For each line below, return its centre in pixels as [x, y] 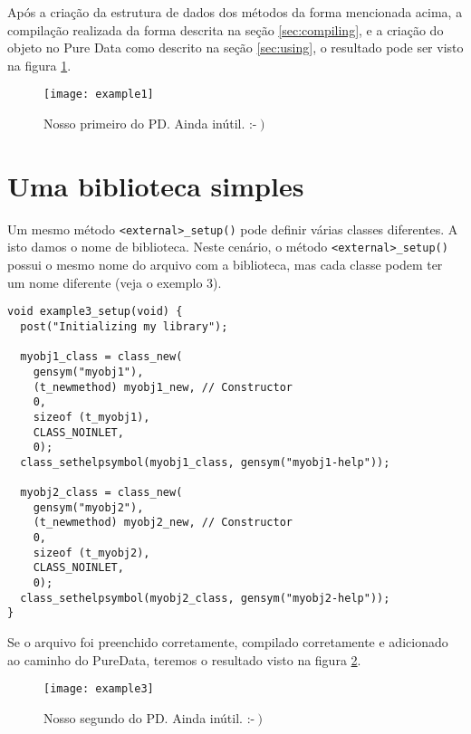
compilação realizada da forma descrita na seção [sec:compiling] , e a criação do [226, 29]
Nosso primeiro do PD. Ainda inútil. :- [150, 124]
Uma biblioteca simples [156, 185]
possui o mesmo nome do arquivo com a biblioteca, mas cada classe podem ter [225, 265]
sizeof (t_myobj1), [91, 417]
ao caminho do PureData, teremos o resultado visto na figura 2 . [184, 659]
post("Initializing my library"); [124, 326]
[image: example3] [99, 689]
